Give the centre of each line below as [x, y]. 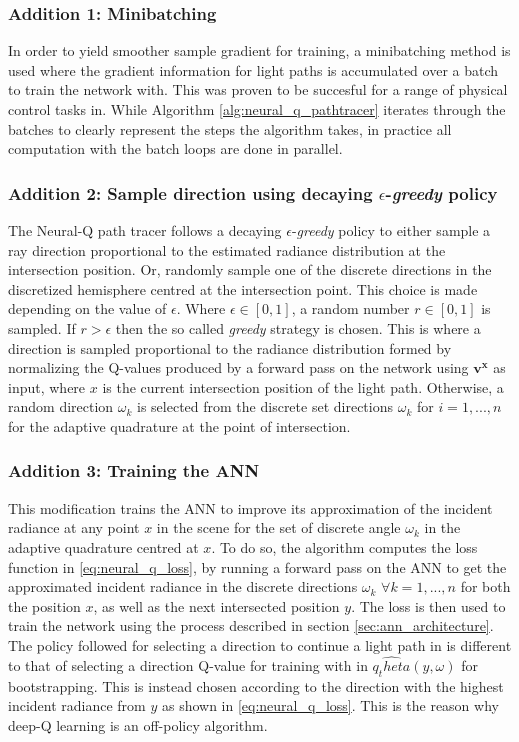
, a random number [350, 308]
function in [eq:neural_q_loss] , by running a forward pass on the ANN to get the [257, 566]
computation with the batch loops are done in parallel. [175, 148]
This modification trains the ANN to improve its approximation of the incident [250, 507]
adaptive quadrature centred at [103, 546]
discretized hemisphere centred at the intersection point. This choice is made [243, 288]
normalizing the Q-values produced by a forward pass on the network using [238, 367]
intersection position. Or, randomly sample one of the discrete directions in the [250, 269]
